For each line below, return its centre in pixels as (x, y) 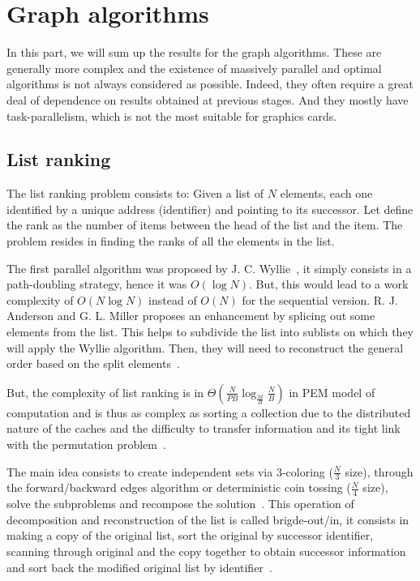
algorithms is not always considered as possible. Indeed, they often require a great (210, 84)
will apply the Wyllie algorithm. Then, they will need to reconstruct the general (205, 347)
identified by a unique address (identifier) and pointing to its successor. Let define (210, 209)
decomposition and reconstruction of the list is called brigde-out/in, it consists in (208, 519)
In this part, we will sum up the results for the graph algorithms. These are (194, 52)
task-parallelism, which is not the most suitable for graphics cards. (172, 115)
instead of (173, 299)
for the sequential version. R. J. (320, 299)
